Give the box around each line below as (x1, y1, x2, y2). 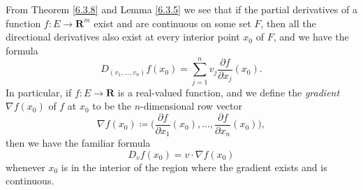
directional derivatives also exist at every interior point (6, 29, 240, 44)
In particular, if (6, 85, 72, 99)
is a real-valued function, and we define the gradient (117, 85, 340, 99)
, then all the (260, 15, 316, 30)
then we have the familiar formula (6, 136, 151, 150)
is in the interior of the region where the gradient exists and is (61, 159, 327, 174)
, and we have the (273, 29, 349, 44)
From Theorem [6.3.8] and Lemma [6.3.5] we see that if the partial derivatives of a (6, 2, 357, 16)
